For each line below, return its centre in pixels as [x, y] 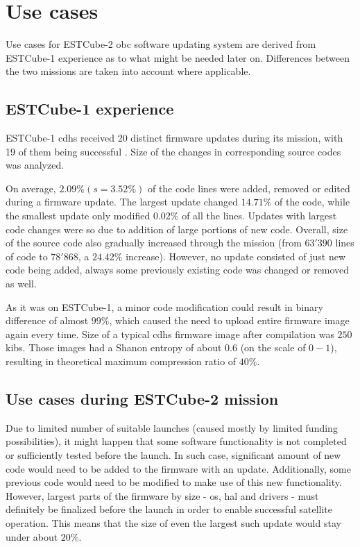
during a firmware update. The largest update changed [122, 202]
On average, [31, 188]
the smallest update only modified [78, 216]
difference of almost [47, 320]
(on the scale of [273, 347]
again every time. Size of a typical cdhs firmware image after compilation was [170, 334]
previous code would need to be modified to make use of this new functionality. [174, 482]
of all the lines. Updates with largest [259, 216]
